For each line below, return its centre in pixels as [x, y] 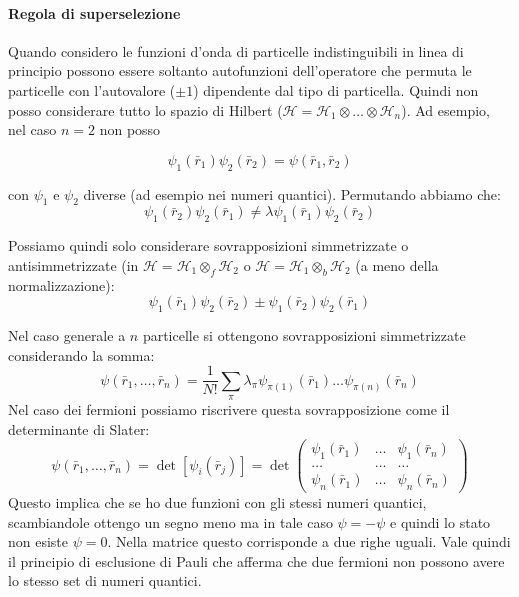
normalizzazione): [61, 284]
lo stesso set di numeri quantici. [105, 580]
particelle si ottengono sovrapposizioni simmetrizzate [304, 334]
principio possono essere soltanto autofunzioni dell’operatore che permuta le [240, 70]
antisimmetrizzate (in [73, 264]
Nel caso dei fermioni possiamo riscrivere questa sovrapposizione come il [229, 408]
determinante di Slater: [79, 428]
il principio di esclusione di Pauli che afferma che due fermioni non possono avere [256, 560]
